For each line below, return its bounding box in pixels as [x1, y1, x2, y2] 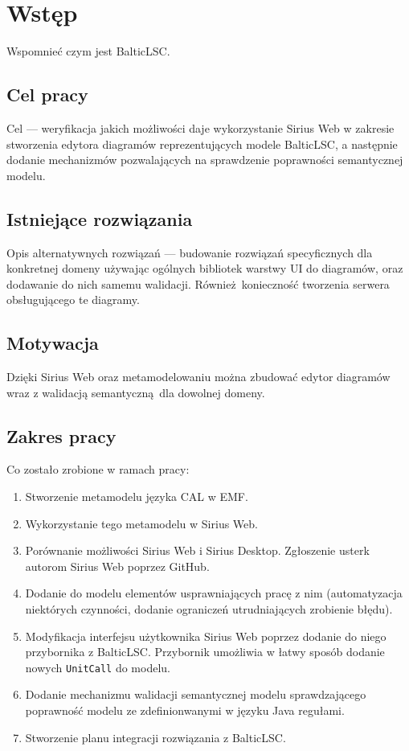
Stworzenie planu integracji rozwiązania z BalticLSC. [25, 728, 286, 745]
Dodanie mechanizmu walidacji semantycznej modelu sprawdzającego [25, 686, 366, 703]
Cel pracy [6, 82, 88, 107]
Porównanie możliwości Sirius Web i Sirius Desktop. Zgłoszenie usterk [25, 542, 370, 559]
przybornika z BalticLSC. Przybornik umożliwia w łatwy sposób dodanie [25, 643, 385, 660]
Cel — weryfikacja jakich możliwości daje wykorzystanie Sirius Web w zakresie [6, 119, 395, 136]
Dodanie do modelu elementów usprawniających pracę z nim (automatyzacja [25, 585, 403, 601]
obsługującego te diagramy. [6, 291, 140, 308]
